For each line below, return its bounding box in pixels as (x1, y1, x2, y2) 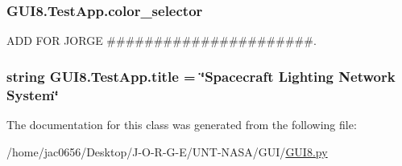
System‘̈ (6, 84, 59, 104)
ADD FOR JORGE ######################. (6, 32, 317, 49)
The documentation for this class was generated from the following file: (6, 115, 357, 132)
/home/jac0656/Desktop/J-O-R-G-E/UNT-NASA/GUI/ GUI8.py (6, 143, 328, 160)
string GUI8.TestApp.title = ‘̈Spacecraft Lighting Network (6, 66, 396, 86)
